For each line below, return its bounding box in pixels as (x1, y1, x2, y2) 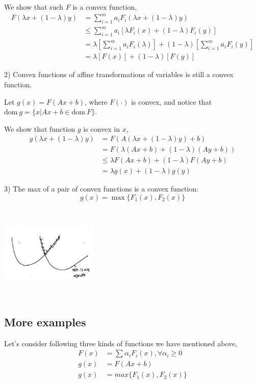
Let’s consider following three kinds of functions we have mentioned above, (4, 338, 238, 348)
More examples (4, 314, 86, 329)
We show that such (4, 2, 64, 12)
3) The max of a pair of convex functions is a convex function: (4, 183, 198, 194)
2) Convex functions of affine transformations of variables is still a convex (4, 69, 234, 80)
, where (85, 96, 108, 107)
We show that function (4, 123, 75, 134)
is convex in (83, 123, 120, 134)
